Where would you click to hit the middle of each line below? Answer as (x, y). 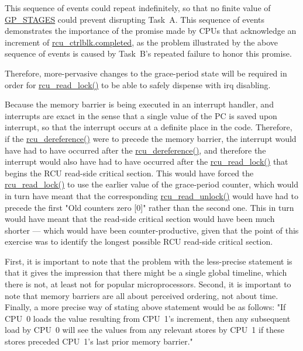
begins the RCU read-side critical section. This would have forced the (129, 173)
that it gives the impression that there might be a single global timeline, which (146, 272)
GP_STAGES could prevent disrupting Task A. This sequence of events (135, 19)
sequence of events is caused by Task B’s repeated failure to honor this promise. (148, 53)
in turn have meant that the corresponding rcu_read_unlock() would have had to (151, 195)
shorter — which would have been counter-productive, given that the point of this (152, 230)
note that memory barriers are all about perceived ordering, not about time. (142, 295)
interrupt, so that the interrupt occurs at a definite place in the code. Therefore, (149, 127)
